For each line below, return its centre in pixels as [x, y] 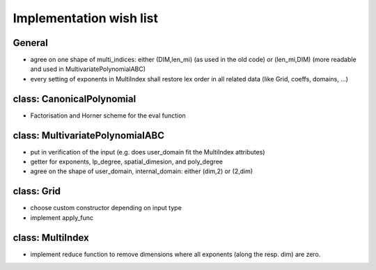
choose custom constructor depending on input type [106, 208]
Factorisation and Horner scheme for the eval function [108, 116]
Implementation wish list [85, 18]
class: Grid [37, 191]
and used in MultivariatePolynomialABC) [88, 69]
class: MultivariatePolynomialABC [89, 135]
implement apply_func [62, 217]
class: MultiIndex [51, 238]
